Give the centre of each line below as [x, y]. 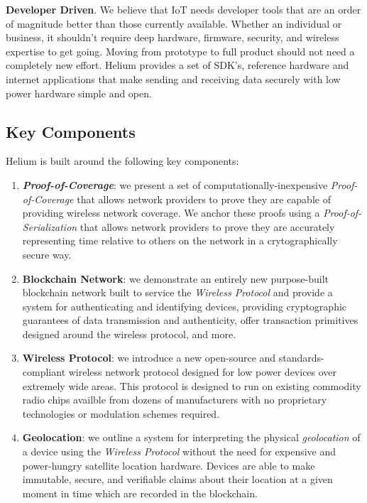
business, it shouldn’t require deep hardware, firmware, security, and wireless [172, 37]
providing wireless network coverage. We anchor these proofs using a [171, 213]
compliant [44, 372]
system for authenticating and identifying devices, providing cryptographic [185, 306]
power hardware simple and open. [79, 93]
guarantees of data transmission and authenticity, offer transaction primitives [190, 320]
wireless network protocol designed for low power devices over [203, 372]
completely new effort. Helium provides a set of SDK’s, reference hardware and [177, 65]
